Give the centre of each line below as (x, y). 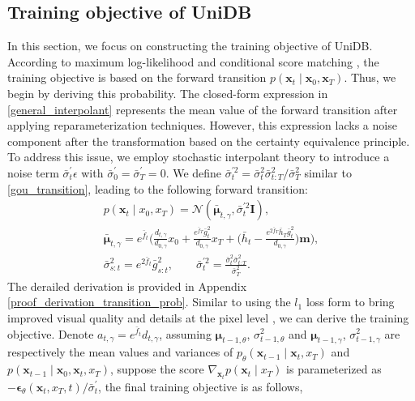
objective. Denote (51, 333)
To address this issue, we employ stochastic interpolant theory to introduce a (199, 157)
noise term (33, 172)
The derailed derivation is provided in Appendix (127, 286)
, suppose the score (157, 369)
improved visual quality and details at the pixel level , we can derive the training (208, 317)
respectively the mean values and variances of (120, 352)
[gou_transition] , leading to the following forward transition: (158, 188)
